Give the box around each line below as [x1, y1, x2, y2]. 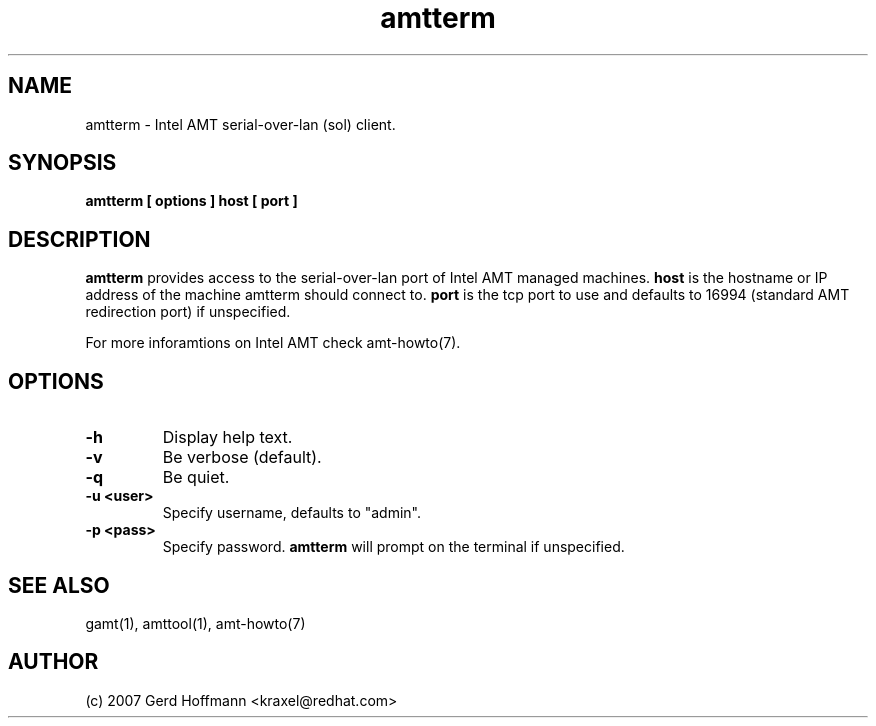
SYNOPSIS [8, 150, 117, 176]
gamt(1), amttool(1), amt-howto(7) [85, 614, 306, 632]
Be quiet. [162, 467, 230, 488]
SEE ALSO [8, 572, 110, 598]
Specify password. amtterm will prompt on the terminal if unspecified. [162, 538, 625, 556]
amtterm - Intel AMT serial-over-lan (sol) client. [85, 115, 396, 133]
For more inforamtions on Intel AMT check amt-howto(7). [85, 334, 461, 352]
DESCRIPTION [8, 226, 151, 252]
